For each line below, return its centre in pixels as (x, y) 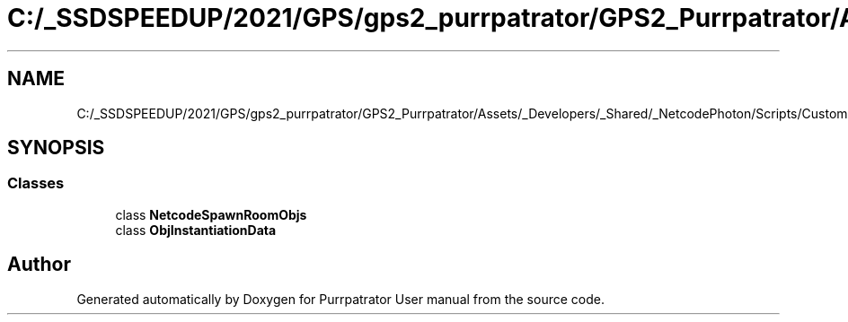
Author (39, 265)
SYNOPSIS (56, 148)
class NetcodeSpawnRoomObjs (211, 214)
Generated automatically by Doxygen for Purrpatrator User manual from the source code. (340, 299)
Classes (36, 183)
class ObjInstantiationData (196, 230)
